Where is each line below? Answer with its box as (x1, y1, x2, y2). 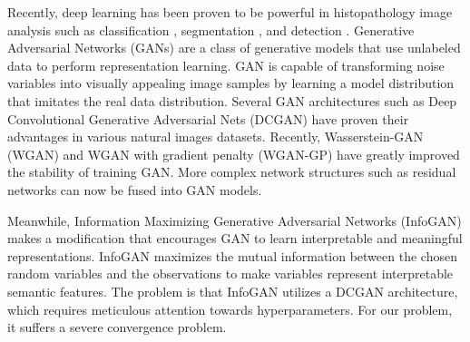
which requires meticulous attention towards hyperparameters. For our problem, (7, 299, 453, 318)
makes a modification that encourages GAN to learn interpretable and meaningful (7, 229, 463, 248)
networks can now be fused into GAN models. (7, 180, 262, 199)
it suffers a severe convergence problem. (7, 318, 227, 337)
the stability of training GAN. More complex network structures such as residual (7, 162, 456, 181)
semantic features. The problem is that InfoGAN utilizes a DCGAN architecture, (7, 281, 458, 300)
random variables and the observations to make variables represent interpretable (7, 264, 454, 283)
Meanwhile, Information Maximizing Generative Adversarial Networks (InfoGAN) (7, 210, 462, 230)
